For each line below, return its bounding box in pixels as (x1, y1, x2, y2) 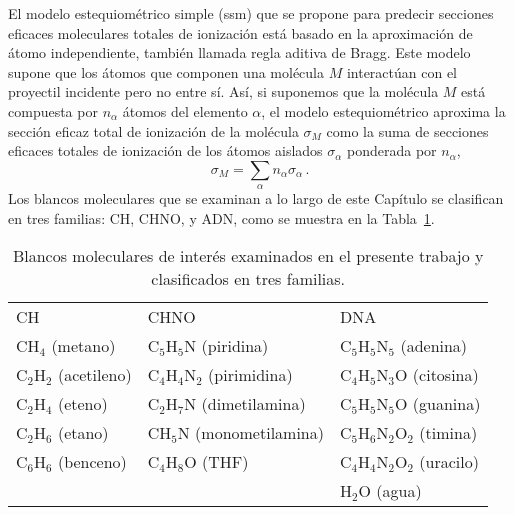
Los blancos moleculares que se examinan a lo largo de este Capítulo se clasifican (8, 188, 504, 209)
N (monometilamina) (177, 421, 324, 445)
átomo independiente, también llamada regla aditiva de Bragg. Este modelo (8, 42, 471, 63)
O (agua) (358, 479, 422, 503)
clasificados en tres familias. (151, 267, 346, 291)
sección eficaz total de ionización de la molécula (8, 120, 299, 141)
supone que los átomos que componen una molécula (8, 61, 324, 82)
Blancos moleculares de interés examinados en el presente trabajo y (12, 244, 484, 268)
